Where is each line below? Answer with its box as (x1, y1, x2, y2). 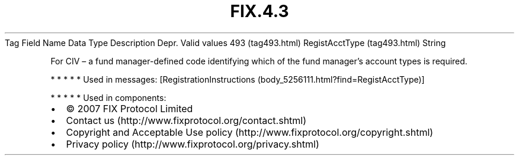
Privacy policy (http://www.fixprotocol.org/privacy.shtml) (66, 138, 319, 150)
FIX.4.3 (230, 1, 289, 21)
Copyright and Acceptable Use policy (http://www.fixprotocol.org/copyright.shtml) (66, 126, 434, 138)
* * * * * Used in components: (50, 92, 166, 103)
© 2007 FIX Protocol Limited (66, 102, 193, 115)
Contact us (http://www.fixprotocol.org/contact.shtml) (66, 114, 307, 126)
